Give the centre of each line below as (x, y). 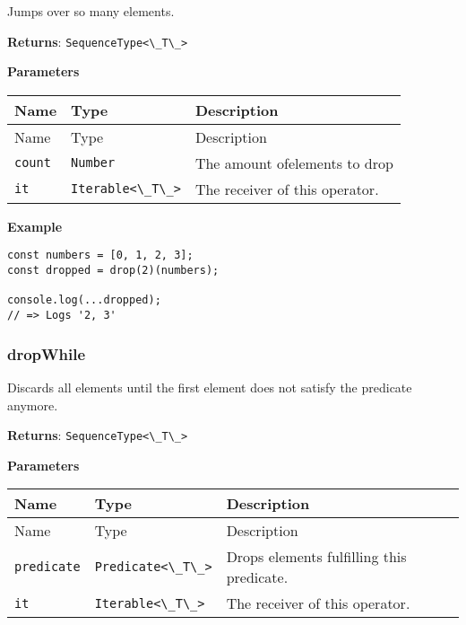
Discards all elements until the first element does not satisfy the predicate (210, 387)
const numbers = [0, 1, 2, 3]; (100, 255)
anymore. (33, 405)
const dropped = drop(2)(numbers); (113, 271)
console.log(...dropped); (84, 300)
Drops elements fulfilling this (316, 557)
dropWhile (47, 353)
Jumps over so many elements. (91, 11)
